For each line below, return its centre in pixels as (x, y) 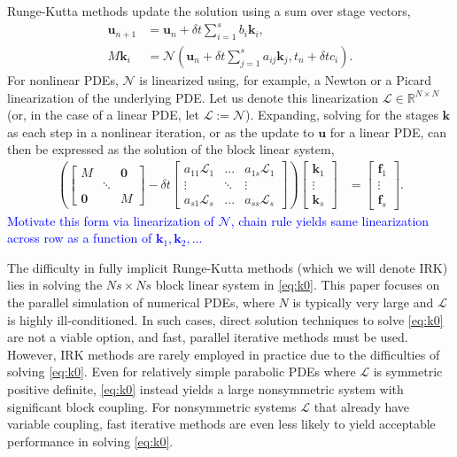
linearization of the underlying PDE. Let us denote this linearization (193, 97)
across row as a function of (80, 238)
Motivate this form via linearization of (111, 220)
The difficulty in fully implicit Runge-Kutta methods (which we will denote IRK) (228, 267)
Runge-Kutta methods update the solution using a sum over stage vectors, (209, 11)
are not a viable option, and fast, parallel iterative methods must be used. (208, 337)
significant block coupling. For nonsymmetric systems (152, 406)
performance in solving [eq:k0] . (90, 441)
